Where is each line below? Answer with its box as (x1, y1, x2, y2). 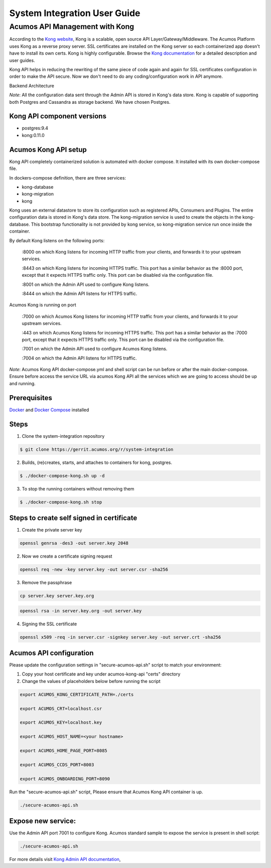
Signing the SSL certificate (22, 621, 77, 627)
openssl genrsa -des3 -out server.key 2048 (20, 541, 129, 546)
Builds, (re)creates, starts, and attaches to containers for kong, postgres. (22, 459, 173, 465)
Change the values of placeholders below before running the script (22, 678, 161, 684)
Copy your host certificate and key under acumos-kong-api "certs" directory (22, 671, 181, 677)
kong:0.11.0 (22, 132, 45, 138)
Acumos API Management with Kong (9, 22, 134, 31)
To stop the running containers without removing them (22, 485, 134, 491)
